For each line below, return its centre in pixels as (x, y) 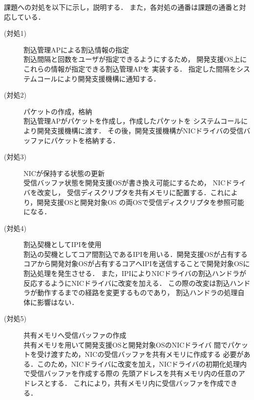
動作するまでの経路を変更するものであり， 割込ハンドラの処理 (137, 292)
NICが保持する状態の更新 (64, 173)
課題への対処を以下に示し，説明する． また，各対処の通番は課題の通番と (122, 7)
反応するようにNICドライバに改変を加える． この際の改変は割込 (127, 283)
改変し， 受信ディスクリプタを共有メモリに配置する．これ (130, 192)
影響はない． (58, 302)
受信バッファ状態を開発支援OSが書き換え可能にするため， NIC (125, 183)
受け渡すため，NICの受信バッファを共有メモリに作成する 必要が (140, 354)
